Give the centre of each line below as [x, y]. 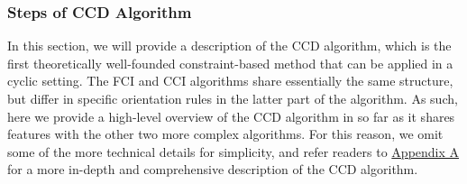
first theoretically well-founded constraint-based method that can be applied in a [230, 63]
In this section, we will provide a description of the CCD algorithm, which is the [229, 46]
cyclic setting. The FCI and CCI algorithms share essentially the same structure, [230, 81]
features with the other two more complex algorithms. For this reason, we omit [225, 134]
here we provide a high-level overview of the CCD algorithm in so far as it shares [231, 116]
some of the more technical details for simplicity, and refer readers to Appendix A [233, 151]
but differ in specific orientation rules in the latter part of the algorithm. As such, [233, 98]
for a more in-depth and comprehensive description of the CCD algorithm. [213, 169]
